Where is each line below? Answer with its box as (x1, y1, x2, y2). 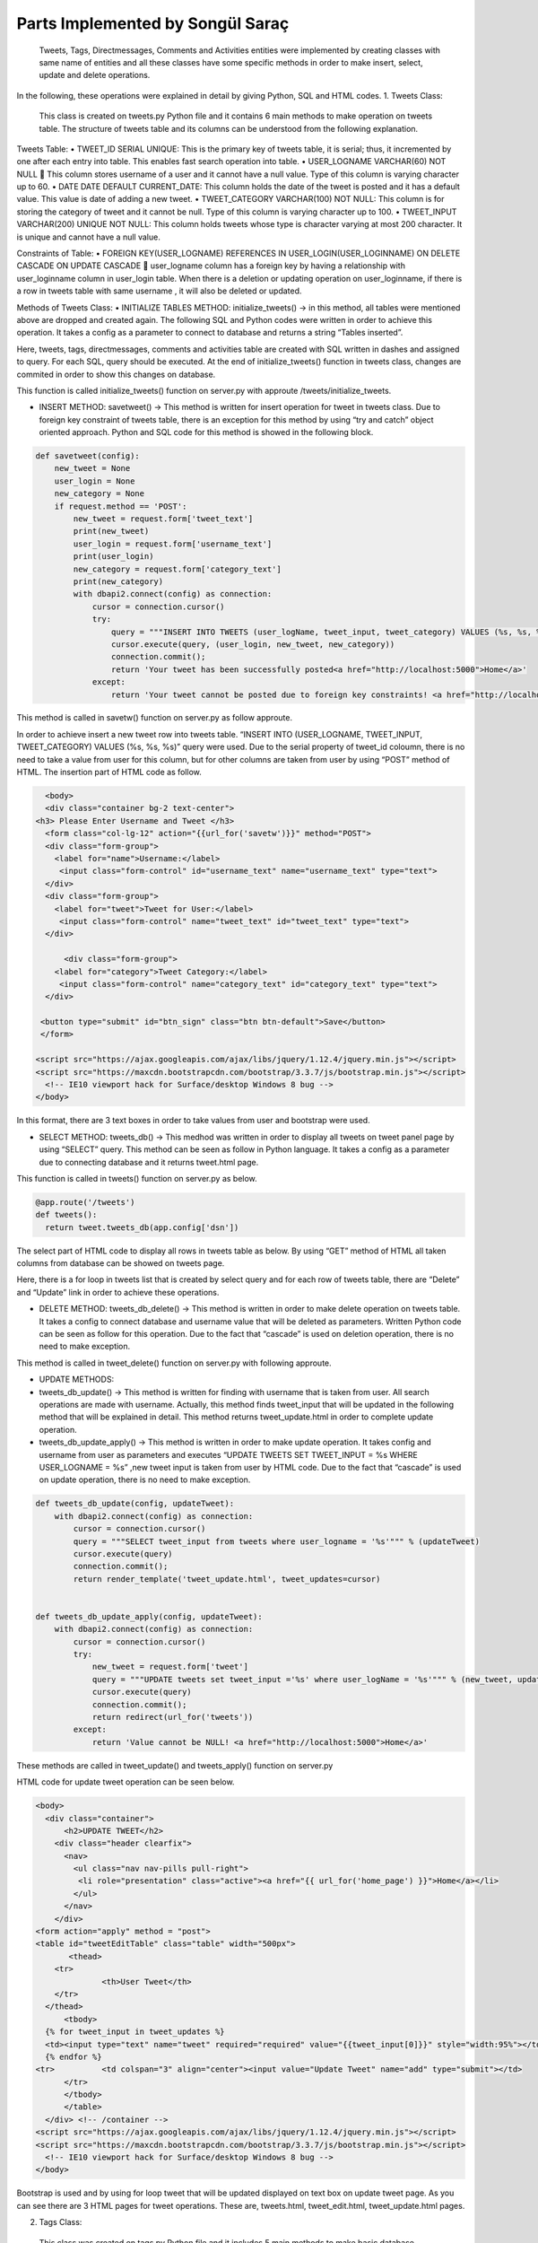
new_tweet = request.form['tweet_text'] (73, 514, 254, 524)
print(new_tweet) (73, 526, 150, 537)
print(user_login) (73, 552, 154, 562)
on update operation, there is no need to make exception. (39, 1474, 251, 1485)
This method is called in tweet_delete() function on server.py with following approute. (16, 1357, 332, 1368)
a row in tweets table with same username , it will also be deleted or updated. (16, 285, 302, 296)
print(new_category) (73, 576, 164, 587)
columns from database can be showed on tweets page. (16, 1258, 225, 1269)
